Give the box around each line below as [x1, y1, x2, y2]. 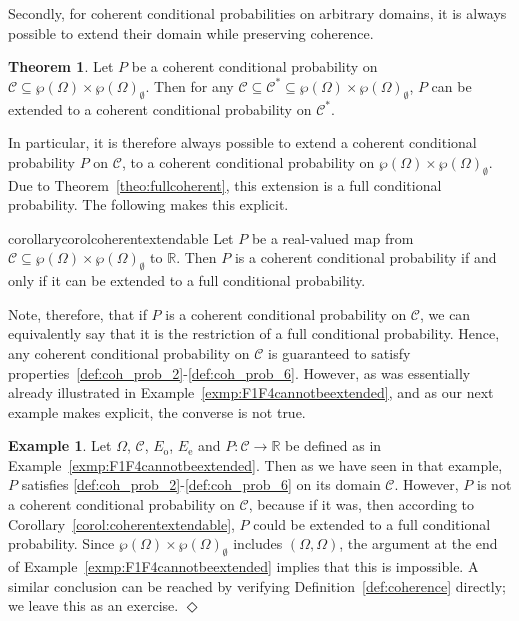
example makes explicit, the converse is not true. [8, 401, 306, 422]
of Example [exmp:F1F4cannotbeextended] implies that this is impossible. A [8, 556, 479, 577]
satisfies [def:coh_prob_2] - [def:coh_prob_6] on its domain [21, 474, 381, 495]
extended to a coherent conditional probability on [8, 98, 312, 119]
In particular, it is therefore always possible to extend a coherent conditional [8, 132, 477, 153]
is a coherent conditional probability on [165, 303, 407, 324]
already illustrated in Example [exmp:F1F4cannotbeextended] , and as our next [8, 382, 494, 403]
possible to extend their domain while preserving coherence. [8, 22, 374, 43]
